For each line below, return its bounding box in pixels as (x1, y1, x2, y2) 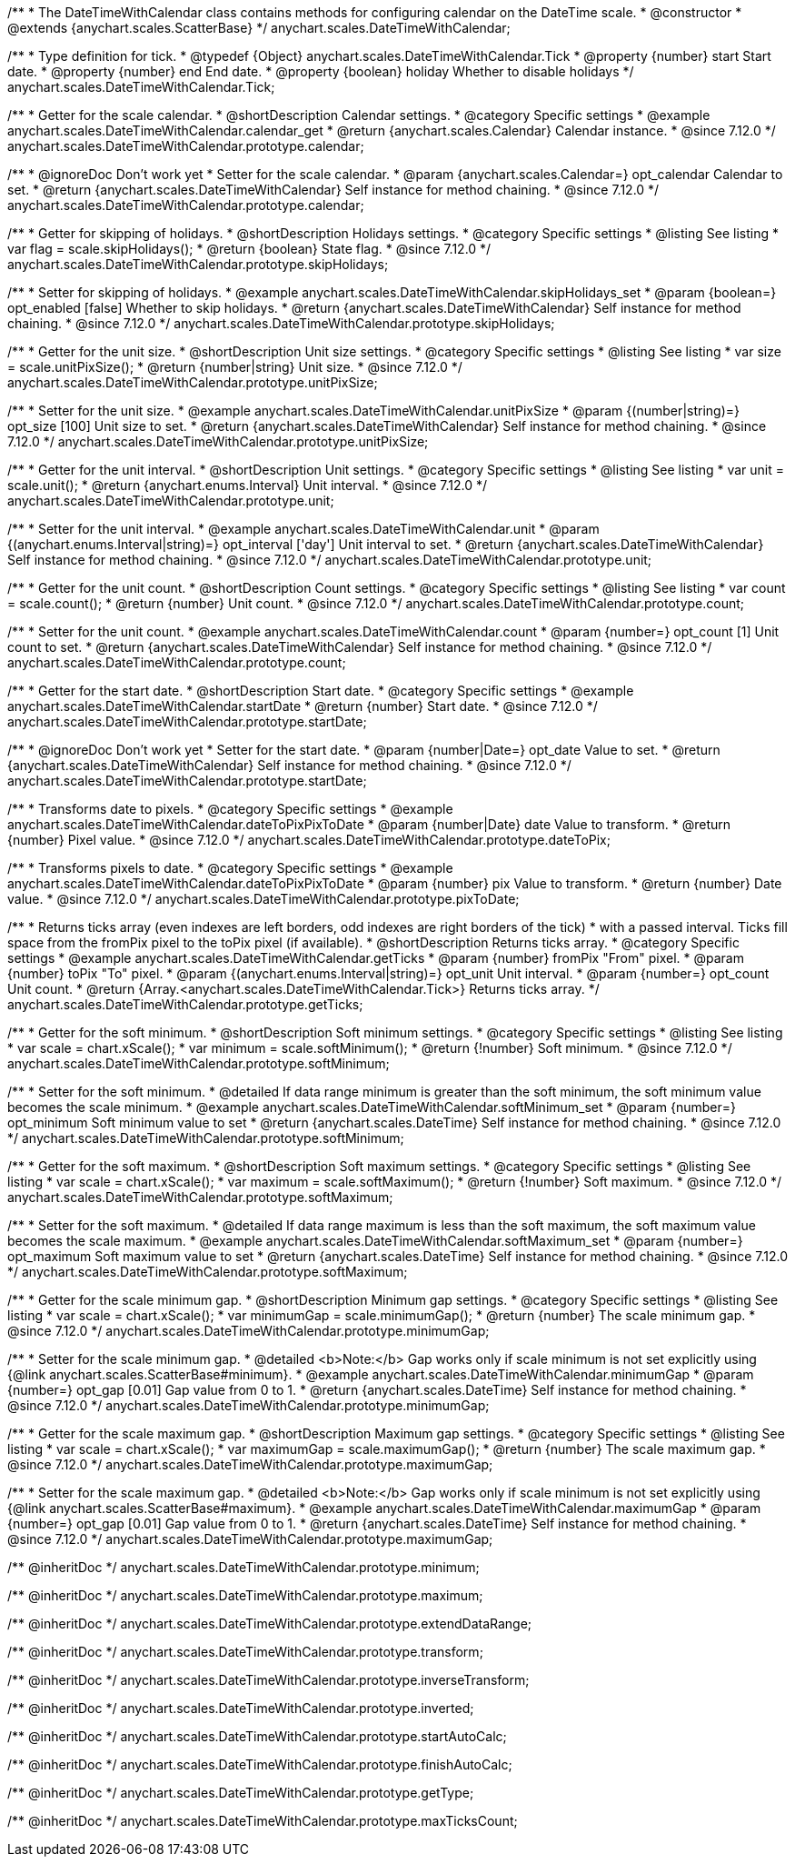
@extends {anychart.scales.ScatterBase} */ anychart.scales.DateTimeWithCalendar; (7, 20, 511, 35)
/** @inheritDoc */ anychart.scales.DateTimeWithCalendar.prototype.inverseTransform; (7, 1672, 530, 1688)
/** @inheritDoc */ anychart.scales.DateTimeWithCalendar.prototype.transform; (7, 1644, 483, 1659)
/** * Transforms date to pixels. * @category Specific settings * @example (7, 801, 453, 817)
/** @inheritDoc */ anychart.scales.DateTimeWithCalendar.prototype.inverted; (7, 1700, 474, 1716)
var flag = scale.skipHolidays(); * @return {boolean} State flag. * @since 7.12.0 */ (7, 241, 492, 256)
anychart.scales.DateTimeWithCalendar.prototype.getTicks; (7, 997, 363, 1012)
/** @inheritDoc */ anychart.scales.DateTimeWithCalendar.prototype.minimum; (7, 1559, 480, 1575)
